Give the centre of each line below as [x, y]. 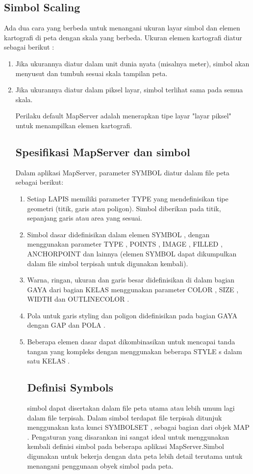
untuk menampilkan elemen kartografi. [74, 125]
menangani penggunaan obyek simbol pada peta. [100, 465]
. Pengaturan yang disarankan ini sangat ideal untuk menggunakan [128, 436]
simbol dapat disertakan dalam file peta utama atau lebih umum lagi [131, 408]
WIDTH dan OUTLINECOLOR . [78, 299]
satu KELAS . [49, 361]
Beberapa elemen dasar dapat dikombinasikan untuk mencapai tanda [131, 342]
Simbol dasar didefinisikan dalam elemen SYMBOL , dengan [118, 234]
